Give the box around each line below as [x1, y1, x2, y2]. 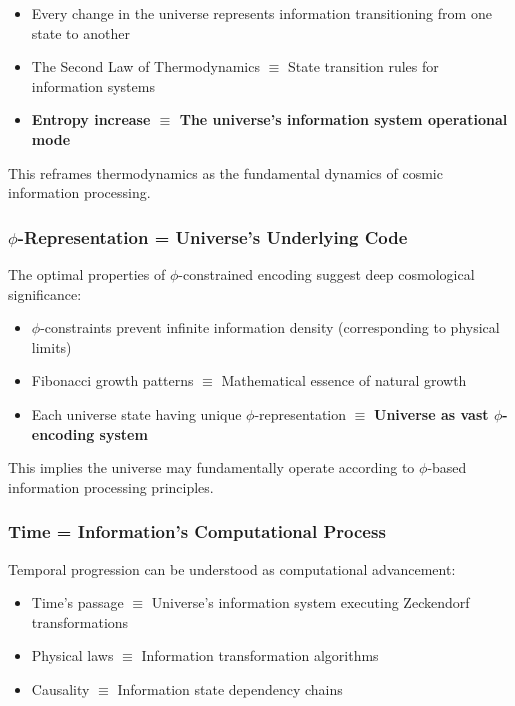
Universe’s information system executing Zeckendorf [151, 592, 470, 613]
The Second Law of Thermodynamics [31, 56, 260, 77]
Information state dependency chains [117, 678, 343, 699]
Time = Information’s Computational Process [8, 519, 386, 544]
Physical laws [31, 645, 114, 666]
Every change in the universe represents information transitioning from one [31, 3, 492, 23]
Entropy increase [31, 109, 151, 130]
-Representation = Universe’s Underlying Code [17, 224, 408, 249]
